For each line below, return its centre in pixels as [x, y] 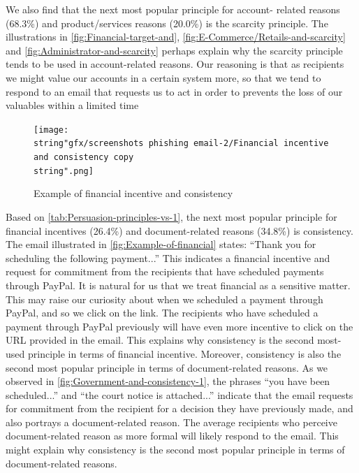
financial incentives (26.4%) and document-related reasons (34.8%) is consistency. [179, 230]
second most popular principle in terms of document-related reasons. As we [167, 367]
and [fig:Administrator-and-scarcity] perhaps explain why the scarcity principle [174, 50]
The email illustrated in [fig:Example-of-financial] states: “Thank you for [161, 244]
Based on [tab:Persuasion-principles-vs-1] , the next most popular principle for [171, 216]
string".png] [64, 171]
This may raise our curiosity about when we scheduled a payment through [164, 299]
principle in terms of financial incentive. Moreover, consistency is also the [184, 353]
